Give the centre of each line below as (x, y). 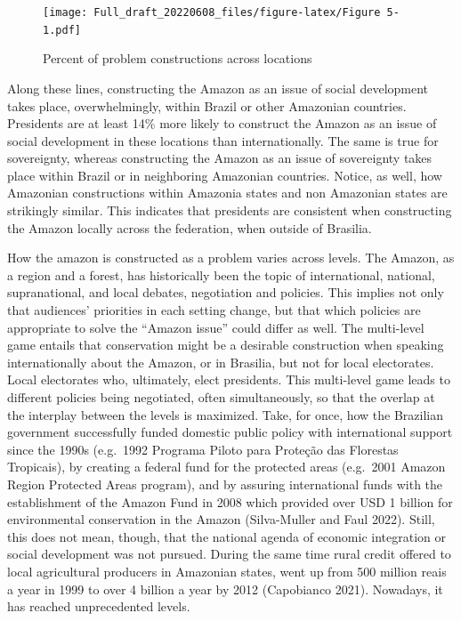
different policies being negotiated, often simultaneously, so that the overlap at (221, 397)
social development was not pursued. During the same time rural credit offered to (229, 554)
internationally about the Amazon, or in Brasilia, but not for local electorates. (221, 362)
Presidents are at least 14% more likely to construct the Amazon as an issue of (222, 123)
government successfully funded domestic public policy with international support (230, 432)
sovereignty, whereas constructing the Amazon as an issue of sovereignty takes (220, 158)
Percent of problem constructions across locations (178, 58)
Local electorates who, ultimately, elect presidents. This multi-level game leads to (229, 379)
